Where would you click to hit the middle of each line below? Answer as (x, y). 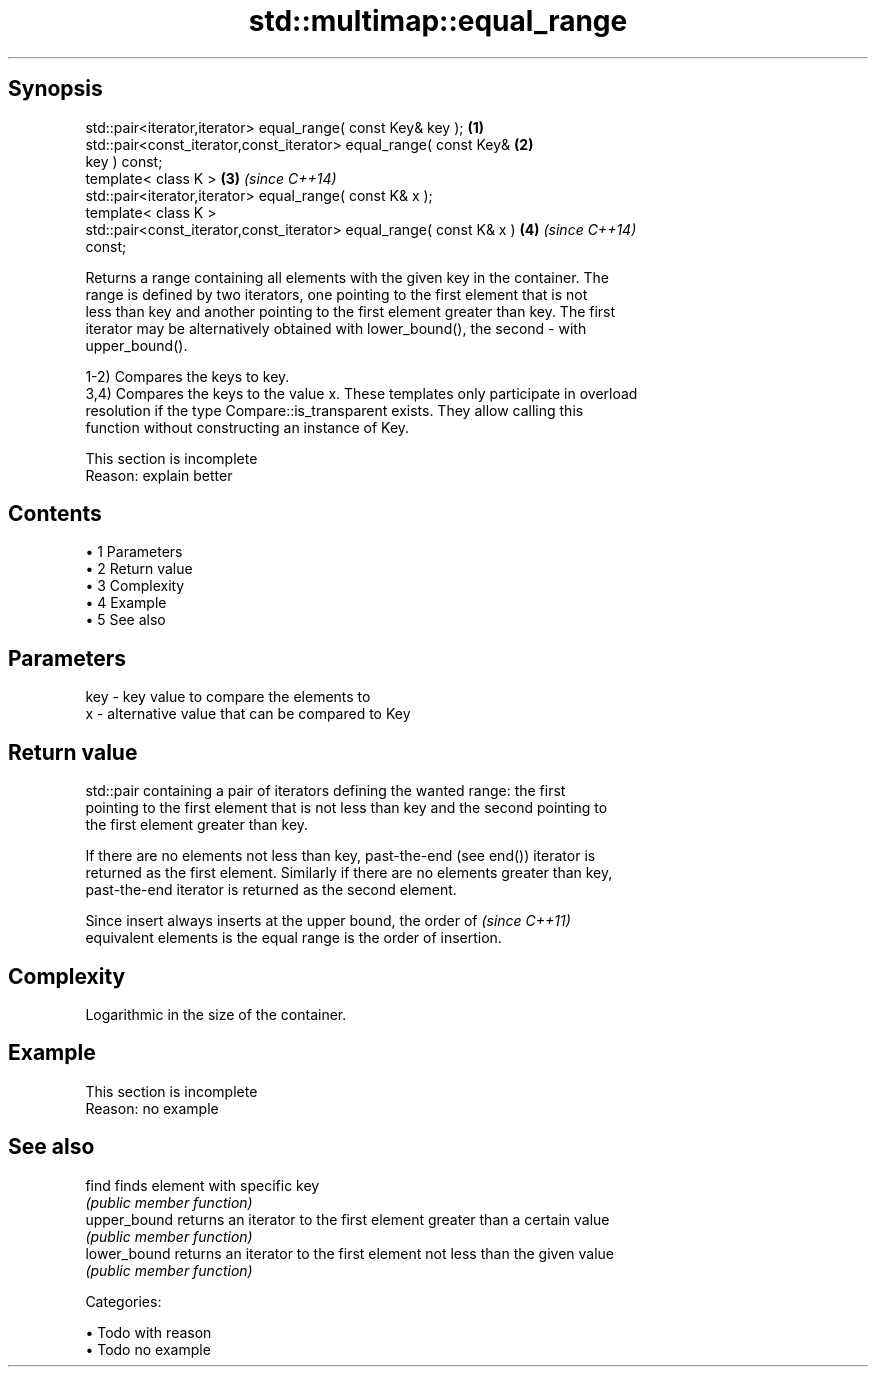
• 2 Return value (139, 569)
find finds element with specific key (202, 1185)
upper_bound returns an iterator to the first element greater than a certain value (347, 1219)
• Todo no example (148, 1349)
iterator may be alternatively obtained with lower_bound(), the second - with (336, 328)
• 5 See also (125, 620)
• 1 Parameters (134, 552)
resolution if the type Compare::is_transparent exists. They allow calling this (334, 410)
